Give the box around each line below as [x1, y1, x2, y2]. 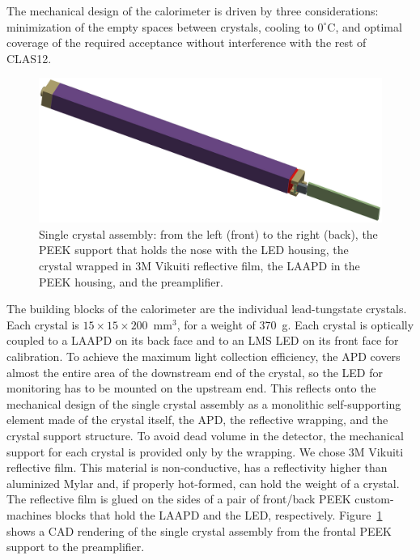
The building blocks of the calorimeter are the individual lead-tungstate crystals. [6, 300, 407, 317]
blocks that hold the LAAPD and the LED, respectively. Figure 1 [55, 506, 383, 523]
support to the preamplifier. [6, 538, 145, 555]
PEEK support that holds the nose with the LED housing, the [39, 241, 349, 258]
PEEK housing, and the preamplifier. [39, 273, 223, 290]
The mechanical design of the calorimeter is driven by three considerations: [6, 2, 379, 19]
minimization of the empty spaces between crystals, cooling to [6, 18, 314, 35]
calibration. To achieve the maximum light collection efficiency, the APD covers [6, 348, 401, 364]
